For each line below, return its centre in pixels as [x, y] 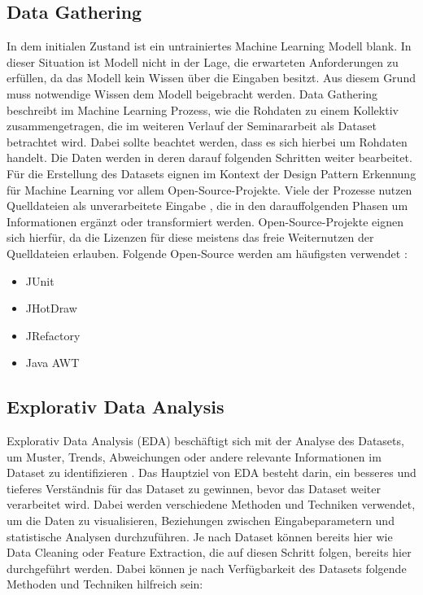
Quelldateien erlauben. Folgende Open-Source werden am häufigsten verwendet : [207, 253]
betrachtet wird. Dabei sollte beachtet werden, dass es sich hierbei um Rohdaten [207, 141]
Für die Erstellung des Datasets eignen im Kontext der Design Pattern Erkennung [211, 173]
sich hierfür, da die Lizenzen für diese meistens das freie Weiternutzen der [190, 237]
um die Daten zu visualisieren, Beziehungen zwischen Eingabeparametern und [201, 521]
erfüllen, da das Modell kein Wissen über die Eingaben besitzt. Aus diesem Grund [211, 78]
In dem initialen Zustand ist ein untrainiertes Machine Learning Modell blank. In [209, 46]
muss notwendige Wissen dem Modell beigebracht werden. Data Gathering [192, 93]
